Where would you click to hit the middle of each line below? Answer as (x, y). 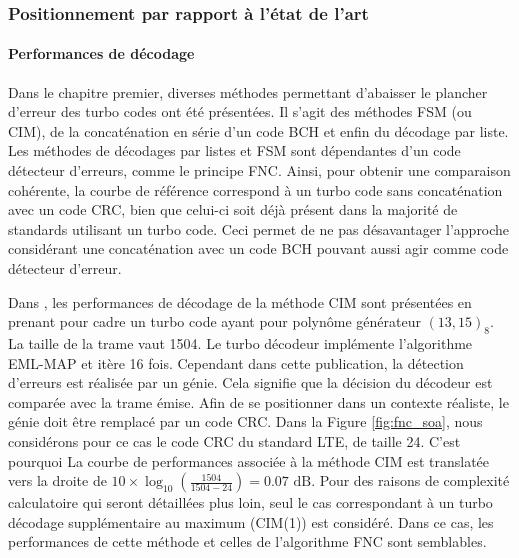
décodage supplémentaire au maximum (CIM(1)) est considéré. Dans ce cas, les (251, 521)
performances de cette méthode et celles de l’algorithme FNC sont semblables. (247, 541)
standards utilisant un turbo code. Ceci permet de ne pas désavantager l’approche (259, 228)
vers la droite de (57, 480)
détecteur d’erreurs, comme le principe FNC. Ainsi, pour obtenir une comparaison (259, 170)
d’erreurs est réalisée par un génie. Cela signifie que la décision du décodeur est (250, 382)
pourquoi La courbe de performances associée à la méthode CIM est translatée (249, 460)
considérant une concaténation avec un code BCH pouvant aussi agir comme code (258, 248)
